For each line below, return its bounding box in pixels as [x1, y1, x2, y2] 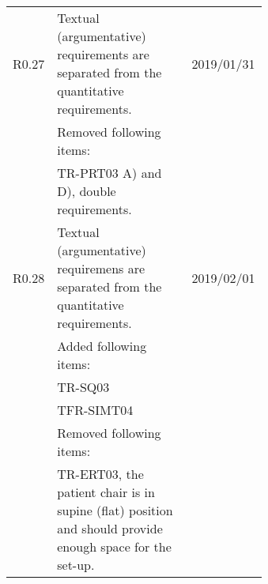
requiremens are [57, 259, 145, 277]
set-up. [57, 556, 95, 574]
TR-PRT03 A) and [57, 164, 162, 182]
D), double [57, 182, 116, 200]
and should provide [57, 519, 163, 537]
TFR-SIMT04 [57, 401, 134, 419]
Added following [57, 337, 147, 355]
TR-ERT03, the [57, 465, 144, 483]
